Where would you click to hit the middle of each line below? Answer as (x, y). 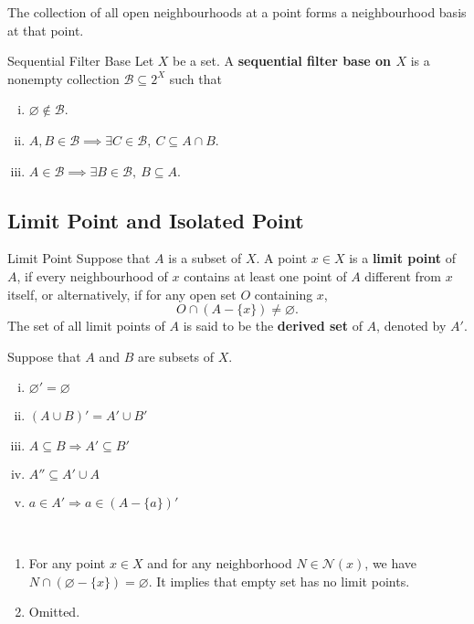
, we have (391, 562)
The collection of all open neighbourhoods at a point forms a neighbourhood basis (237, 12)
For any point (67, 562)
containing (284, 294)
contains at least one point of (265, 275)
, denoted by (411, 326)
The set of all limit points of (86, 326)
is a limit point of (402, 258)
